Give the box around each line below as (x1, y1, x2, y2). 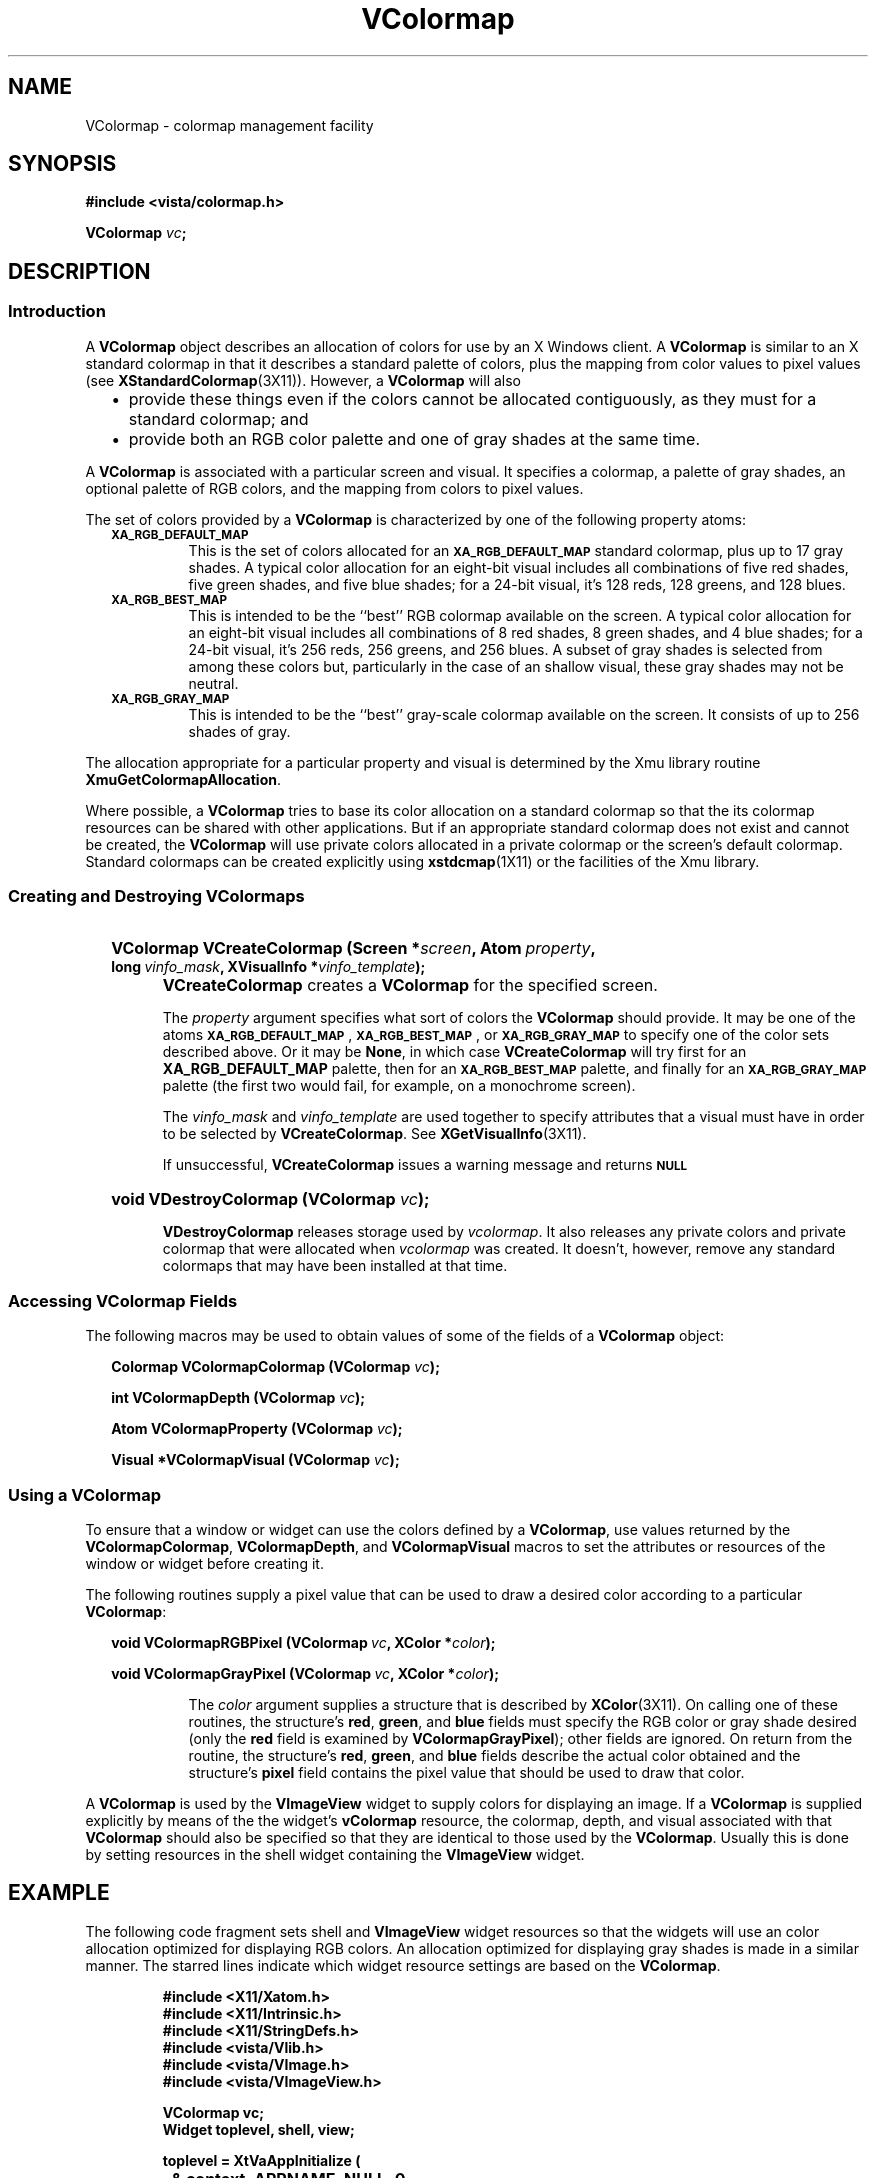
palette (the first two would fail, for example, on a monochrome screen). (162, 1077, 636, 1095)
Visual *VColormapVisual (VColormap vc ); (111, 1451, 400, 1469)
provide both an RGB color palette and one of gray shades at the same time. (128, 428, 701, 449)
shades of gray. (188, 722, 291, 740)
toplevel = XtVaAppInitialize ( (162, 2151, 361, 2169)
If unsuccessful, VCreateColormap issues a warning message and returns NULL (162, 1156, 688, 1174)
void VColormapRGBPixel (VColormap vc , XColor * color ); (111, 1633, 496, 1651)
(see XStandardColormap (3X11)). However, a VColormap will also (85, 371, 521, 389)
